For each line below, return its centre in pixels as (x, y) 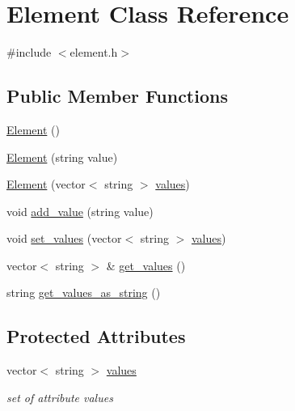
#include (29, 52)
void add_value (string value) (80, 211)
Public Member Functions (117, 96)
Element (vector (46, 184)
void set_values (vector (64, 238)
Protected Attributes (96, 336)
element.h (94, 52)
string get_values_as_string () (84, 292)
